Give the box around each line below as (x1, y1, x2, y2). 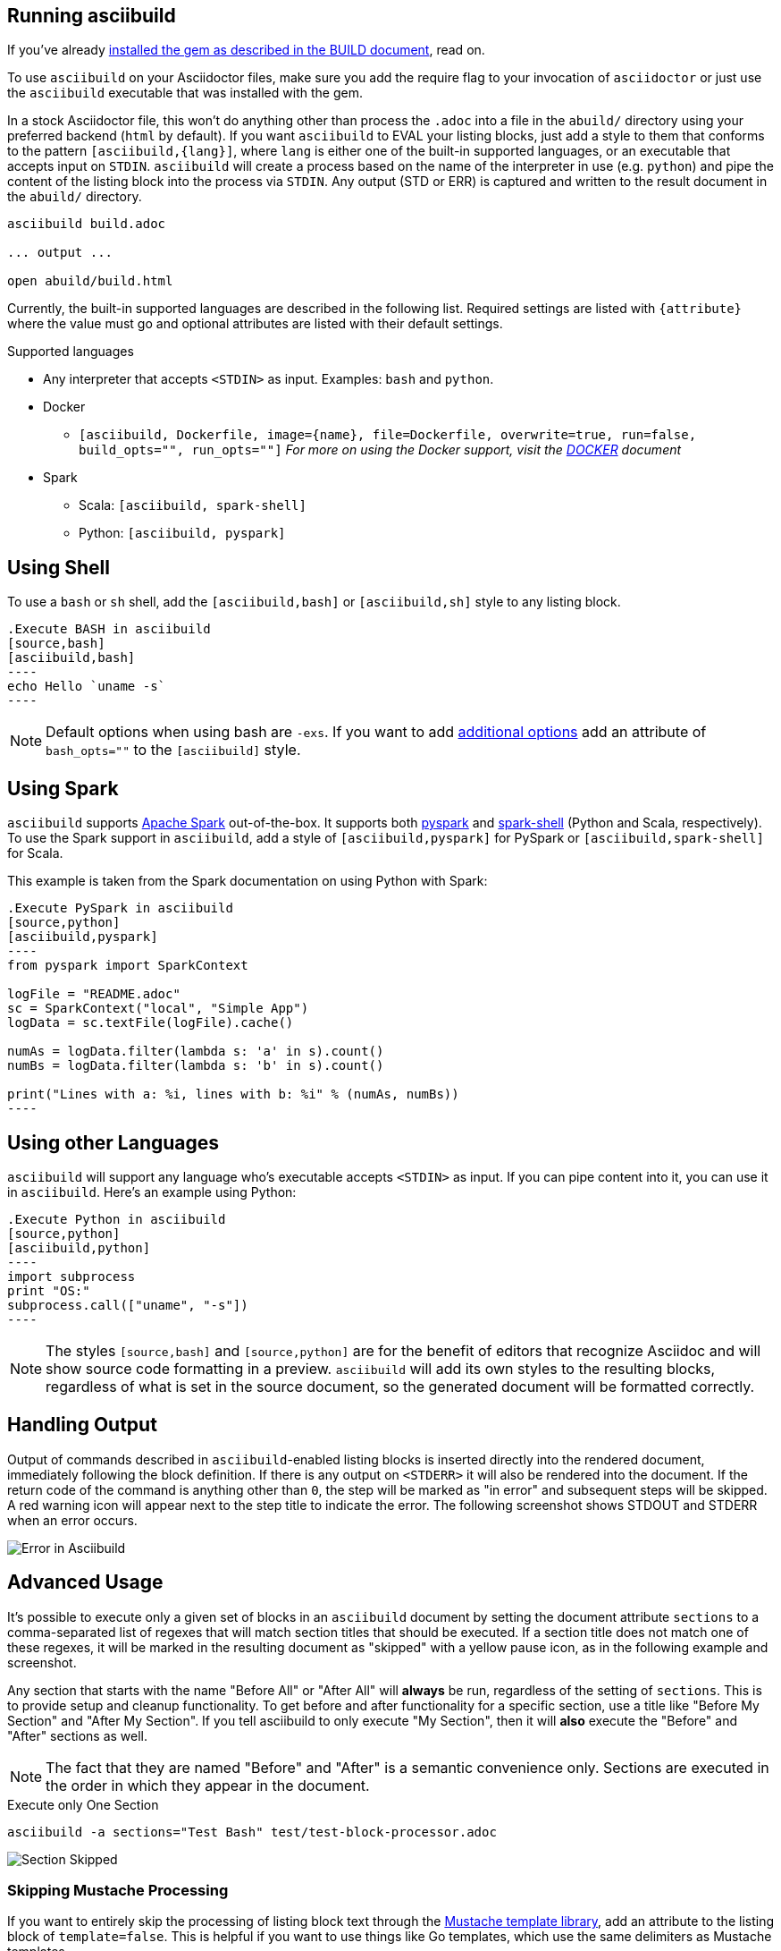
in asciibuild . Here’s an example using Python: (7, 1183, 297, 1200)
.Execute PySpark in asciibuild (7, 901, 233, 916)
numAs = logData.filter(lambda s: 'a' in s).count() (7, 1044, 384, 1059)
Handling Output (7, 1413, 157, 1437)
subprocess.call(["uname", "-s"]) (7, 1297, 248, 1312)
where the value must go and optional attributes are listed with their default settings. (7, 316, 503, 332)
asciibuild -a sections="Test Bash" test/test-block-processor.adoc (7, 1824, 497, 1839)
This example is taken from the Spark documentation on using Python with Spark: (7, 873, 488, 889)
